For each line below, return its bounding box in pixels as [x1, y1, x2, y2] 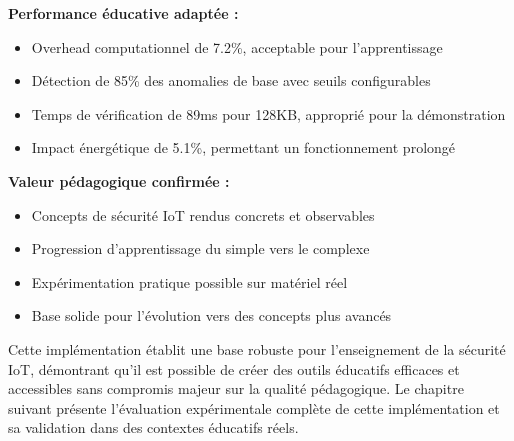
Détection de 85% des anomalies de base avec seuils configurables [31, 70, 431, 91]
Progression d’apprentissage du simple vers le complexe [31, 238, 370, 259]
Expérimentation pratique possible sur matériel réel [31, 271, 348, 292]
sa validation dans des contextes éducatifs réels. [8, 417, 299, 438]
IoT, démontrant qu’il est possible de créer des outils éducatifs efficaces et [8, 358, 460, 379]
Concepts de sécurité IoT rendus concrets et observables [31, 204, 375, 225]
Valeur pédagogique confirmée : [8, 170, 230, 191]
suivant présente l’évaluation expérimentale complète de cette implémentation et [8, 397, 500, 418]
